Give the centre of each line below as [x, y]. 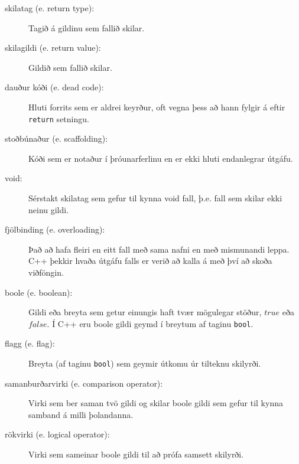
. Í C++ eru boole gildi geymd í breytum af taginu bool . [150, 323]
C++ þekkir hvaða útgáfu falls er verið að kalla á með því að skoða [150, 261]
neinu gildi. [49, 209]
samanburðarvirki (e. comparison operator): [84, 383]
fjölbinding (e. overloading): [55, 229]
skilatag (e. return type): [50, 8]
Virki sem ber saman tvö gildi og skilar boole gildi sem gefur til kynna [156, 403]
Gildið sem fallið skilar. [70, 67]
